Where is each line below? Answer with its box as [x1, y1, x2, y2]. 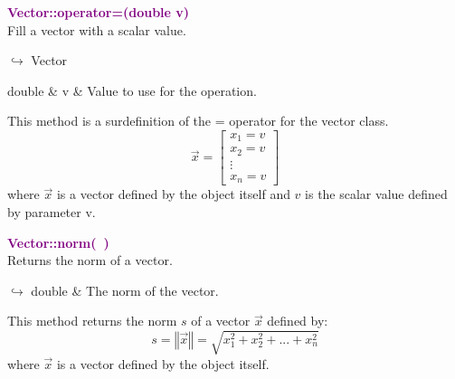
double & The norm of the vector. [31, 280, 219, 299]
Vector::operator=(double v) [7, 3, 190, 21]
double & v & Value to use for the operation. [7, 81, 257, 99]
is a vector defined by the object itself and [56, 185, 290, 204]
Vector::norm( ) [7, 232, 109, 251]
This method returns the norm [7, 311, 177, 330]
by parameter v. [7, 203, 96, 222]
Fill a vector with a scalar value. [7, 20, 186, 39]
